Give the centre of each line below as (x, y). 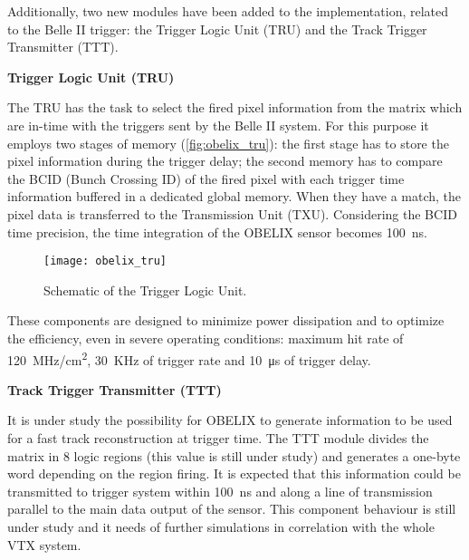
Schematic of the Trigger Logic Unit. (145, 290)
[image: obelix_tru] (105, 261)
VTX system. (44, 544)
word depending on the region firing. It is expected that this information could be (234, 473)
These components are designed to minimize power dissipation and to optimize (226, 320)
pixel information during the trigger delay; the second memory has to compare (225, 161)
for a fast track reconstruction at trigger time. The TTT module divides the (218, 438)
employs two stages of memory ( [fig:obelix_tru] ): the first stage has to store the (228, 143)
